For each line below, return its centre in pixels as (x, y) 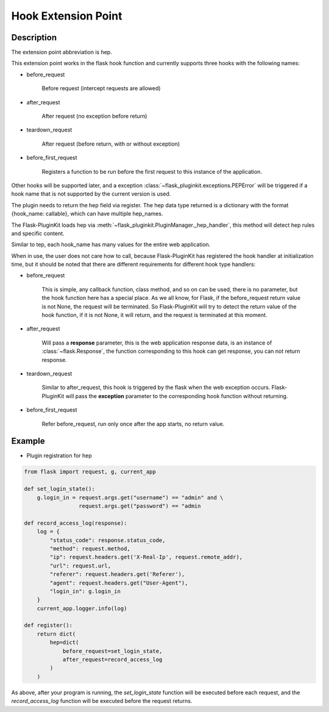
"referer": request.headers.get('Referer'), (117, 574)
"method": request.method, (90, 548)
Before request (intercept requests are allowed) (101, 88)
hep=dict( (64, 643)
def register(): (48, 625)
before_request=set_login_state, (112, 651)
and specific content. (38, 233)
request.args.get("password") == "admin (140, 506)
